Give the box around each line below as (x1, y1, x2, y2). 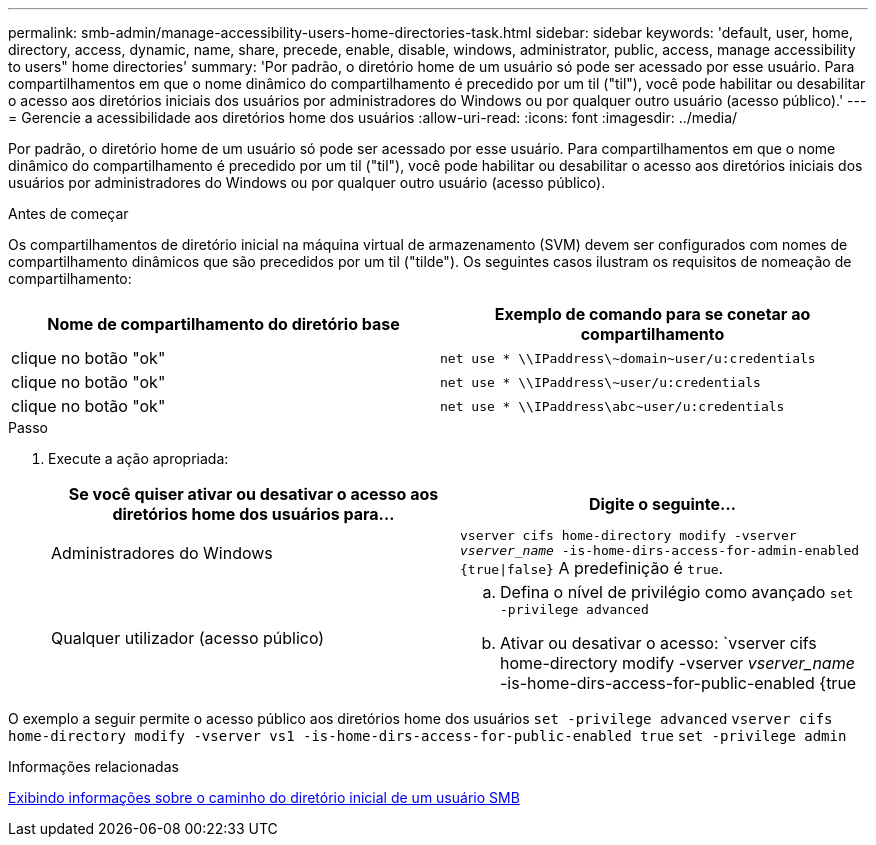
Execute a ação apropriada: (48, 450, 229, 467)
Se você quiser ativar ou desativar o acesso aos (68, 484, 439, 504)
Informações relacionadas (8, 758, 179, 775)
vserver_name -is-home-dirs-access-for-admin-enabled (460, 543, 860, 558)
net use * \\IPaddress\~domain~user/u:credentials (440, 350, 816, 366)
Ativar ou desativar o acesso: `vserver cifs (500, 633, 817, 653)
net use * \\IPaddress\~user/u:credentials (440, 374, 761, 390)
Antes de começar (8, 205, 129, 222)
